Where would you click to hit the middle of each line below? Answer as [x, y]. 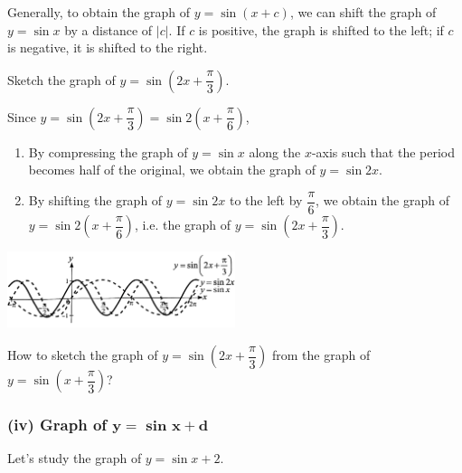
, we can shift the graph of [363, 12]
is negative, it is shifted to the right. [108, 47]
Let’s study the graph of [75, 458]
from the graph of [321, 355]
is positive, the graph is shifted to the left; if [321, 29]
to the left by [266, 200]
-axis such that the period [383, 151]
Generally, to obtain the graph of [99, 12]
